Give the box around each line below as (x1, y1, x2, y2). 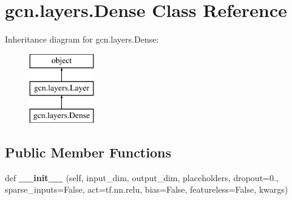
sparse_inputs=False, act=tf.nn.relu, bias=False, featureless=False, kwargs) (5, 183, 288, 196)
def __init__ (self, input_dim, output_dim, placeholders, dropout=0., (5, 171, 279, 184)
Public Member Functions (5, 143, 171, 162)
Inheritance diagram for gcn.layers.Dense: (5, 33, 159, 46)
